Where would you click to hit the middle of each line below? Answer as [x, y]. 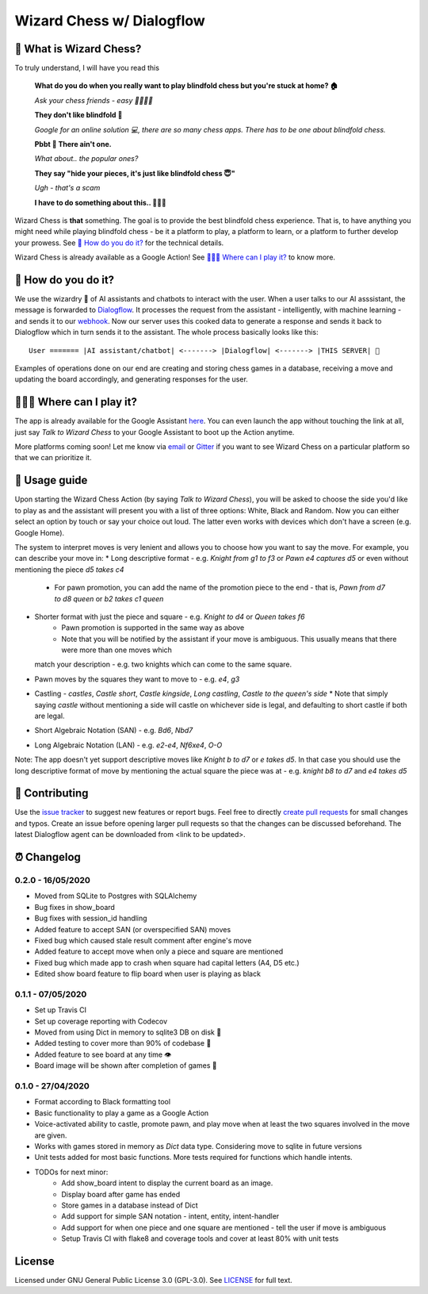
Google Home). [40, 532]
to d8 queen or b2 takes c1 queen [109, 598]
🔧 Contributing [52, 793]
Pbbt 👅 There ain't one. [73, 144]
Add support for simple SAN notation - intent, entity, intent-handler [170, 1216]
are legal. [50, 716]
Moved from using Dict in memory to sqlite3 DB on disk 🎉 [128, 1032]
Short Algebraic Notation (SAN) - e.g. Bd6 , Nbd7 [114, 731]
